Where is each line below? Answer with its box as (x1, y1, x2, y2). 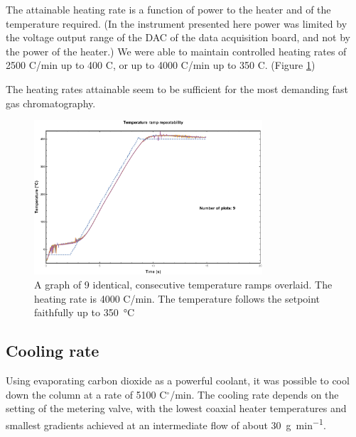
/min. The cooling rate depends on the (170, 387, 339, 401)
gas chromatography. (6, 95, 96, 110)
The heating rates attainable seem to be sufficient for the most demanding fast (6, 81, 348, 96)
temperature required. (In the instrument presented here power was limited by (6, 16, 347, 31)
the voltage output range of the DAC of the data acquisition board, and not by (6, 30, 350, 45)
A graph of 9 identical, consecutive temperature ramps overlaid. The (34, 277, 333, 292)
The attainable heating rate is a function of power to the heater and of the (6, 2, 331, 16)
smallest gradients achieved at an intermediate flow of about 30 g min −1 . (6, 415, 326, 432)
